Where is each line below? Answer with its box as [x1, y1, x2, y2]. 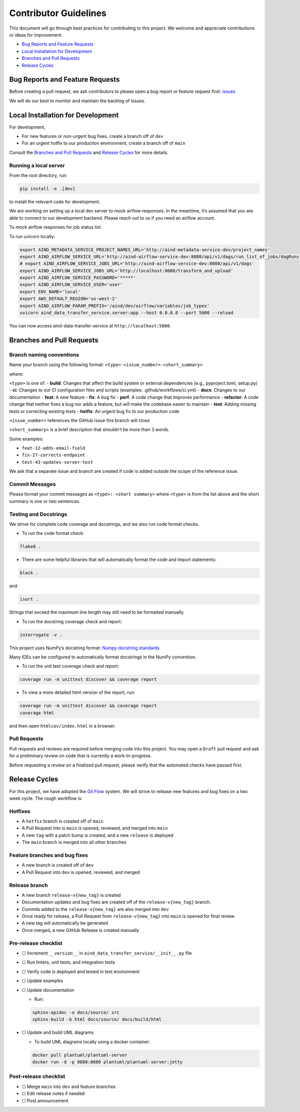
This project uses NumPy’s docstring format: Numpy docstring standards [9, 645, 160, 651]
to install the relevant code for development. [9, 199, 100, 205]
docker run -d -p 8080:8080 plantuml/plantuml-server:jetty [32, 1059, 183, 1065]
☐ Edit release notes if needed [21, 1090, 85, 1096]
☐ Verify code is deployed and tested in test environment [21, 968, 140, 975]
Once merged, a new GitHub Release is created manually [21, 927, 139, 933]
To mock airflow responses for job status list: [9, 224, 102, 230]
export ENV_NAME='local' [19, 289, 81, 294]
